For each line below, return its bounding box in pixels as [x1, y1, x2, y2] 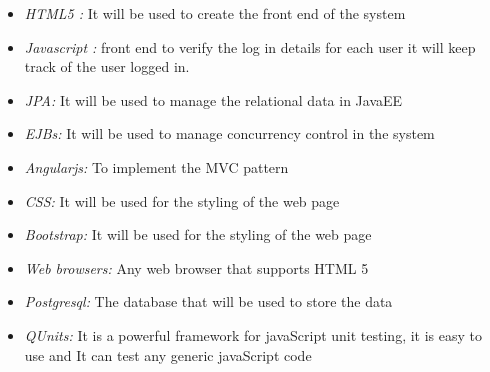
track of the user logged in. [24, 56, 190, 77]
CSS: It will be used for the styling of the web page [24, 190, 340, 211]
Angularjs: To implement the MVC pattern [24, 156, 289, 177]
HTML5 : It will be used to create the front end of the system [24, 3, 406, 23]
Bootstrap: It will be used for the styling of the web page [24, 224, 372, 245]
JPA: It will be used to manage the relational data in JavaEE [24, 89, 403, 110]
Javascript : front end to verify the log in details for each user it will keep [24, 36, 476, 57]
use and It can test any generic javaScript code [24, 344, 312, 365]
